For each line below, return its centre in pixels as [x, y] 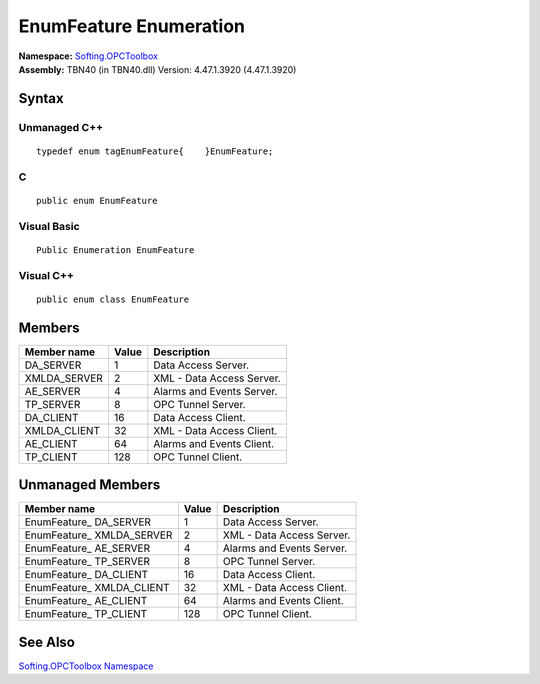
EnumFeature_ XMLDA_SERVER [98, 535]
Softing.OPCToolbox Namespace [86, 666]
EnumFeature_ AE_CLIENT [86, 601]
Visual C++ [46, 275]
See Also [46, 641]
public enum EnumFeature [97, 200]
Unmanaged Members [89, 485]
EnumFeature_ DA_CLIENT [86, 575]
